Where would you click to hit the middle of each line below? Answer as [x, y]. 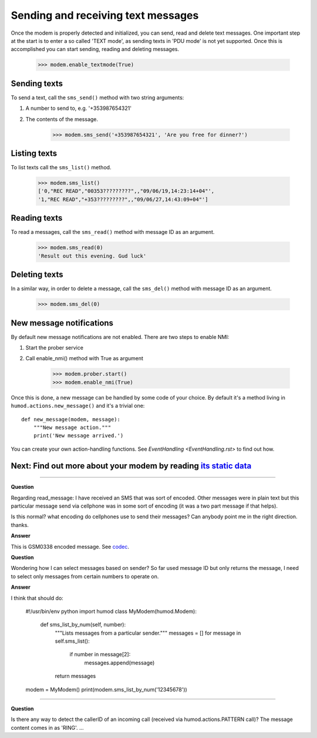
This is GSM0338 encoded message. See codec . [70, 546]
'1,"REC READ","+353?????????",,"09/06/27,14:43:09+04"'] [123, 199]
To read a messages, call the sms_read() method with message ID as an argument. [113, 232]
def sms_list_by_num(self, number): [83, 625]
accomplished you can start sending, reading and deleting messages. [95, 49]
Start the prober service [54, 348]
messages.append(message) [119, 662]
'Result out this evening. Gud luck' [92, 256]
